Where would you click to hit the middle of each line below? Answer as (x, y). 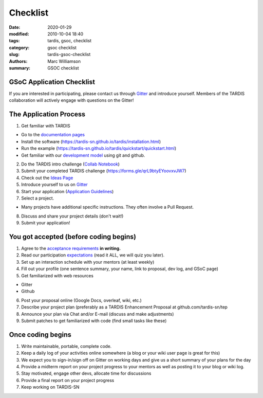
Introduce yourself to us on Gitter (54, 184)
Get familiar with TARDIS (46, 126)
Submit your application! (46, 223)
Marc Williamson (64, 61)
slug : (14, 54)
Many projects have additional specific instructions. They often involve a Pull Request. (107, 207)
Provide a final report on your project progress (68, 380)
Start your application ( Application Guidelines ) (67, 191)
